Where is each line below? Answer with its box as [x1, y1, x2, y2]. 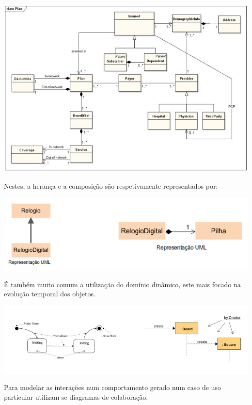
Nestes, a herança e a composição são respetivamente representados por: [4, 180, 218, 191]
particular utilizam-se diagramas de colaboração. [4, 391, 148, 402]
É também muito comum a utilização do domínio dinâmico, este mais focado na [4, 279, 241, 289]
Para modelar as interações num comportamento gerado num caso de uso [4, 382, 221, 392]
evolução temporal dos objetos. [4, 289, 95, 299]
